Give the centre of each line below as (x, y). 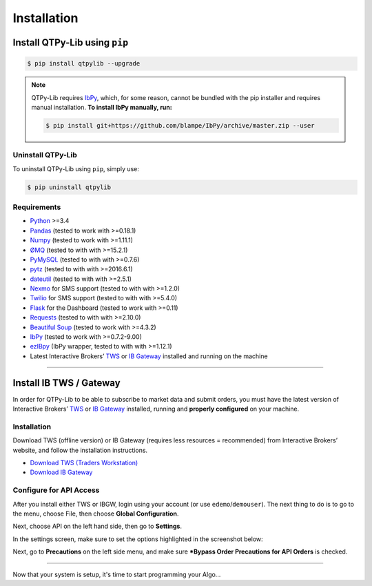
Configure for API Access (56, 490)
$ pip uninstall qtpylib (69, 187)
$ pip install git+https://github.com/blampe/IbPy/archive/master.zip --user (180, 125)
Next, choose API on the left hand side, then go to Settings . (97, 526)
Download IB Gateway (61, 472)
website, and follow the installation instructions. (80, 450)
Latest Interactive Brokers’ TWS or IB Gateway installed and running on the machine (149, 356)
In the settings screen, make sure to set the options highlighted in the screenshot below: (138, 539)
